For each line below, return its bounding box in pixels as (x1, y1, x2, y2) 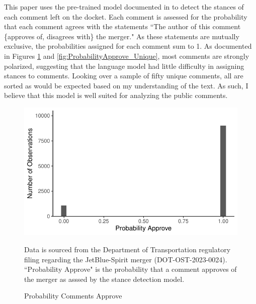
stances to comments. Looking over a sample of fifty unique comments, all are (4, 70, 243, 81)
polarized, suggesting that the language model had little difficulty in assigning (4, 60, 244, 71)
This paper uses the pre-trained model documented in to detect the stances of (4, 2, 244, 12)
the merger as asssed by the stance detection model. (24, 273, 185, 284)
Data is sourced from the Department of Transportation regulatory (24, 244, 231, 254)
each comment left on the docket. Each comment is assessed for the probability (4, 11, 247, 22)
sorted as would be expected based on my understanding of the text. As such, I (4, 80, 248, 90)
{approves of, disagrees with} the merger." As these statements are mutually (4, 31, 239, 41)
